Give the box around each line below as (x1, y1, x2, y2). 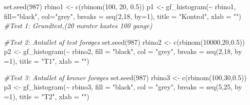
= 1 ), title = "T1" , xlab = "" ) (4, 55, 89, 66)
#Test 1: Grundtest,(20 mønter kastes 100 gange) (4, 20, 152, 31)
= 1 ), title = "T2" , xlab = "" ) (4, 91, 89, 101)
